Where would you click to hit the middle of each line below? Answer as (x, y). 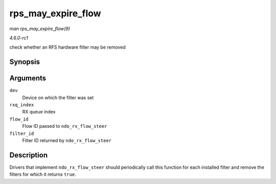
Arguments (28, 78)
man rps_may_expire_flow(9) (40, 29)
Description (29, 155)
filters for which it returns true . (43, 174)
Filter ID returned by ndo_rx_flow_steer (67, 140)
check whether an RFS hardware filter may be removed (67, 47)
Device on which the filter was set (58, 98)
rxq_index (22, 105)
